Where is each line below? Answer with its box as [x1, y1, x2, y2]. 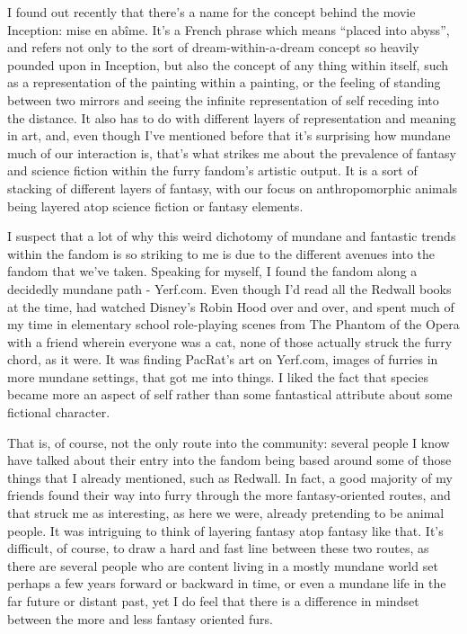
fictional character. [7, 403, 110, 422]
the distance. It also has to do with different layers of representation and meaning [7, 108, 456, 127]
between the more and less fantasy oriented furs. [7, 609, 273, 628]
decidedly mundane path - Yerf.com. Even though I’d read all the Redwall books [7, 279, 452, 298]
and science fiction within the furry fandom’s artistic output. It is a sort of [7, 161, 418, 180]
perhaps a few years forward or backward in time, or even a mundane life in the [7, 574, 446, 593]
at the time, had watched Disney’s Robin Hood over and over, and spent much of [7, 297, 454, 316]
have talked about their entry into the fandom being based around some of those [7, 451, 452, 469]
